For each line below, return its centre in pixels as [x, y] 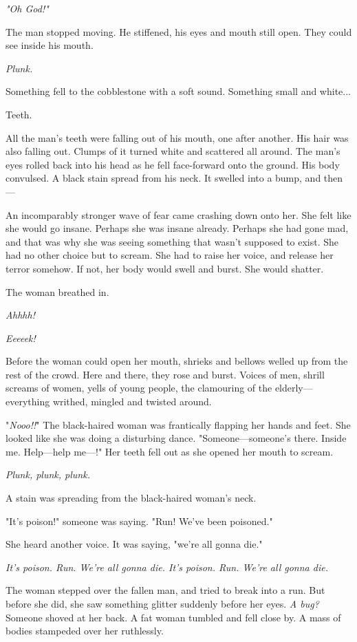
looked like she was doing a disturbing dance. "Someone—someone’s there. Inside [176, 438]
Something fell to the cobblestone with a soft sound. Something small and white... [178, 91]
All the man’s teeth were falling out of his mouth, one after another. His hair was [177, 137]
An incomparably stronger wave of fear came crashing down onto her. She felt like [178, 214]
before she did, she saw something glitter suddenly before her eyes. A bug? [162, 603]
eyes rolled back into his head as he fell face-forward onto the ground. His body [173, 164]
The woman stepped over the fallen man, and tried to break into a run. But [165, 590]
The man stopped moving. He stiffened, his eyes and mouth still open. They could [179, 31]
